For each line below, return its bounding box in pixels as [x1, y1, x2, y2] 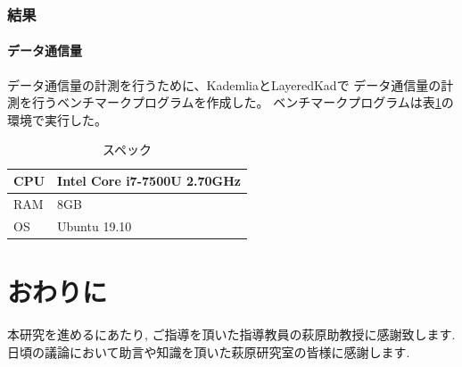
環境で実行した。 [7, 110, 107, 129]
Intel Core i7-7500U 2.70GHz [57, 171, 242, 190]
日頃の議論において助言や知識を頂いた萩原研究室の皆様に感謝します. [7, 342, 410, 361]
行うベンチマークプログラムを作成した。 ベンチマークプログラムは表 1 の [31, 93, 454, 112]
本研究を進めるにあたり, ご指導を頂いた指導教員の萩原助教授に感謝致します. [7, 324, 456, 343]
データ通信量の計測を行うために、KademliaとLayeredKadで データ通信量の [7, 75, 441, 94]
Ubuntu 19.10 [57, 216, 132, 235]
